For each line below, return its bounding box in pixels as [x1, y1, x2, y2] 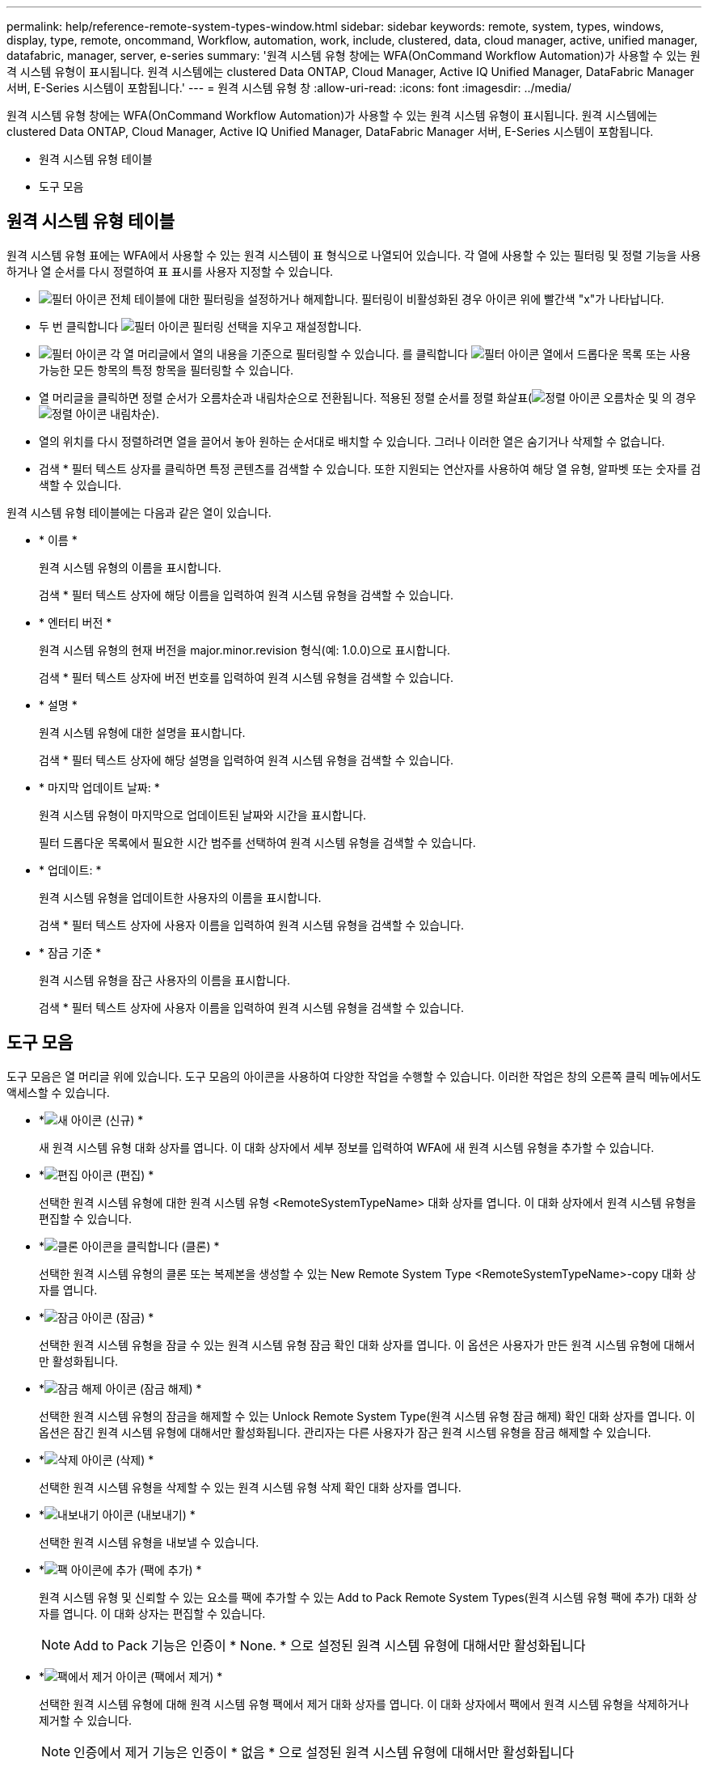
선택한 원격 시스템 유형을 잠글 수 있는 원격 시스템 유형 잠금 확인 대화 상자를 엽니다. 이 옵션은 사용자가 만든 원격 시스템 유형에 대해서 [39, 1337, 695, 1352]
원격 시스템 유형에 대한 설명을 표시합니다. [39, 725, 246, 739]
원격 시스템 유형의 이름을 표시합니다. [39, 560, 221, 574]
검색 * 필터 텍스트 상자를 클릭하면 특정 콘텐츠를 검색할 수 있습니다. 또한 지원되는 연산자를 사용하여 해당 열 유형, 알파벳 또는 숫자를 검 [39, 461, 702, 476]
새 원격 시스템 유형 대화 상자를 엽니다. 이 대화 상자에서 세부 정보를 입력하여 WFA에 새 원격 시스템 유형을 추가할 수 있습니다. [39, 1140, 655, 1154]
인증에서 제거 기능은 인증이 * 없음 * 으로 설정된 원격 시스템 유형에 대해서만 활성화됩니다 [74, 1743, 575, 1760]
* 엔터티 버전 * [39, 615, 112, 629]
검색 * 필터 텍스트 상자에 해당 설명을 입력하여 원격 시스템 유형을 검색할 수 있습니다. [39, 752, 454, 767]
